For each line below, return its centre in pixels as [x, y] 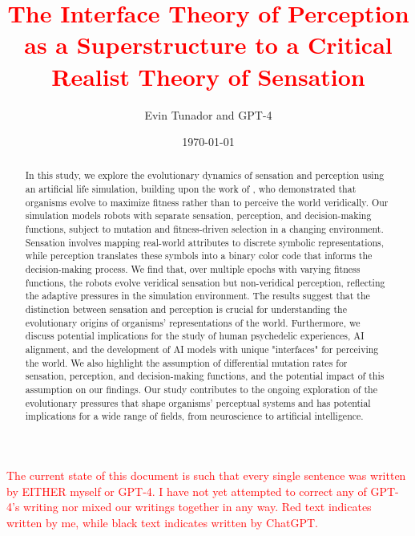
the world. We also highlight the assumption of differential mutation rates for [186, 362]
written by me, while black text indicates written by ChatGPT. [162, 522]
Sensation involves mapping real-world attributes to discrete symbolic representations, [205, 242]
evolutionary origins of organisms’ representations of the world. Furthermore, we [193, 322]
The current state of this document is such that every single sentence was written [206, 475]
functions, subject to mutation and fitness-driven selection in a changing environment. [204, 229]
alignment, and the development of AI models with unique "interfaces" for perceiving [202, 349]
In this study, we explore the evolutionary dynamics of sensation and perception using [205, 175]
